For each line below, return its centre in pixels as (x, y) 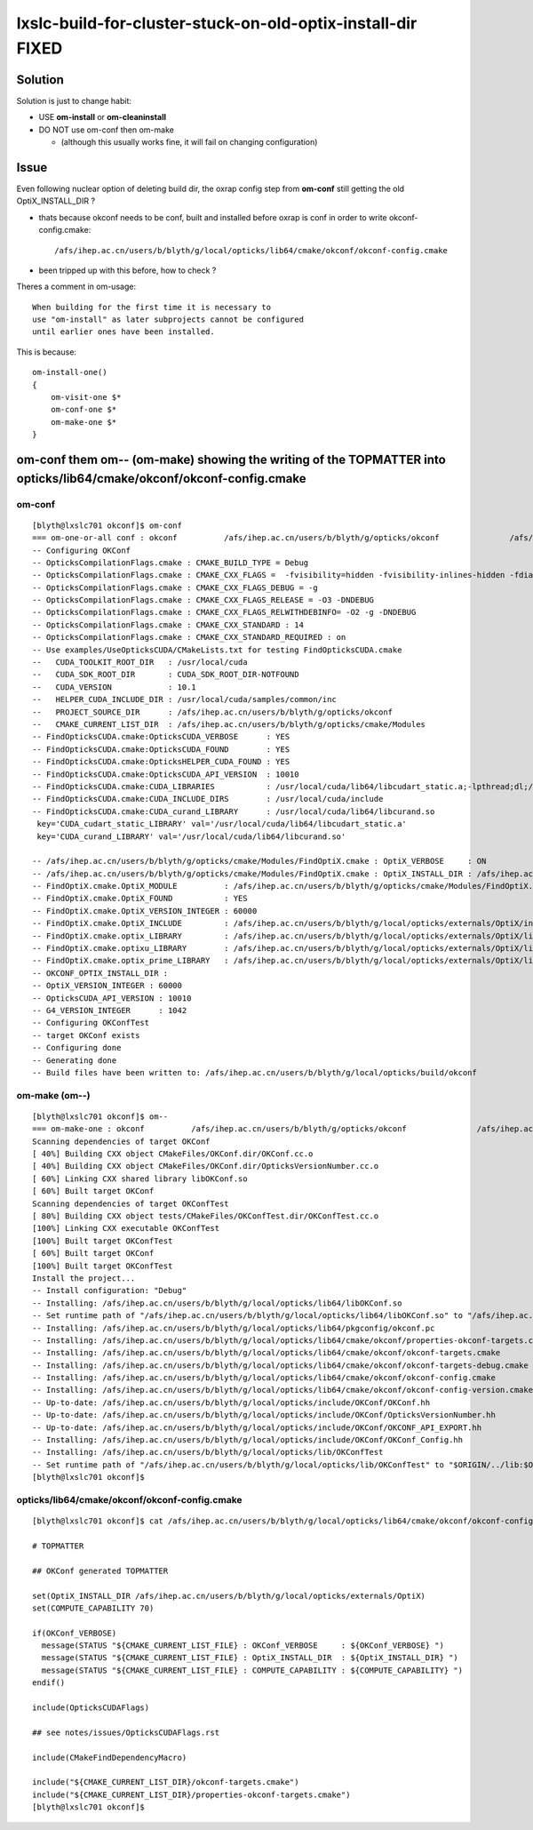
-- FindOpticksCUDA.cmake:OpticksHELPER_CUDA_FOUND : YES (161, 762)
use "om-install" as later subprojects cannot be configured (168, 320)
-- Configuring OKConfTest (91, 1023)
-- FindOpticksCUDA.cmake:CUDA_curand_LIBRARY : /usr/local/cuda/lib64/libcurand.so (234, 811)
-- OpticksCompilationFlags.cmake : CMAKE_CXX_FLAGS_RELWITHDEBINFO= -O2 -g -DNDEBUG (224, 612)
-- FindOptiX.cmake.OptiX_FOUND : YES (140, 899)
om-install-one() (70, 372)
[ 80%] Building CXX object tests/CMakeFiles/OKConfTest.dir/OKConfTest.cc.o (206, 1216)
